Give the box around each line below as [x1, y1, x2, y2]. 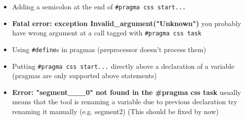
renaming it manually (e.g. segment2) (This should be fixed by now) [12, 106, 219, 116]
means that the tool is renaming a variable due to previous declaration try [12, 96, 238, 107]
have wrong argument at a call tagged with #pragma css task [12, 28, 202, 38]
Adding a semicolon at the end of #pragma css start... [12, 1, 186, 11]
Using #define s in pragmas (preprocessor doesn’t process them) [12, 44, 206, 54]
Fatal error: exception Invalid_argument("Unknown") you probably [12, 18, 242, 28]
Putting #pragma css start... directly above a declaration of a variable [12, 60, 235, 71]
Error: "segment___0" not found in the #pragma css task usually [12, 87, 241, 97]
